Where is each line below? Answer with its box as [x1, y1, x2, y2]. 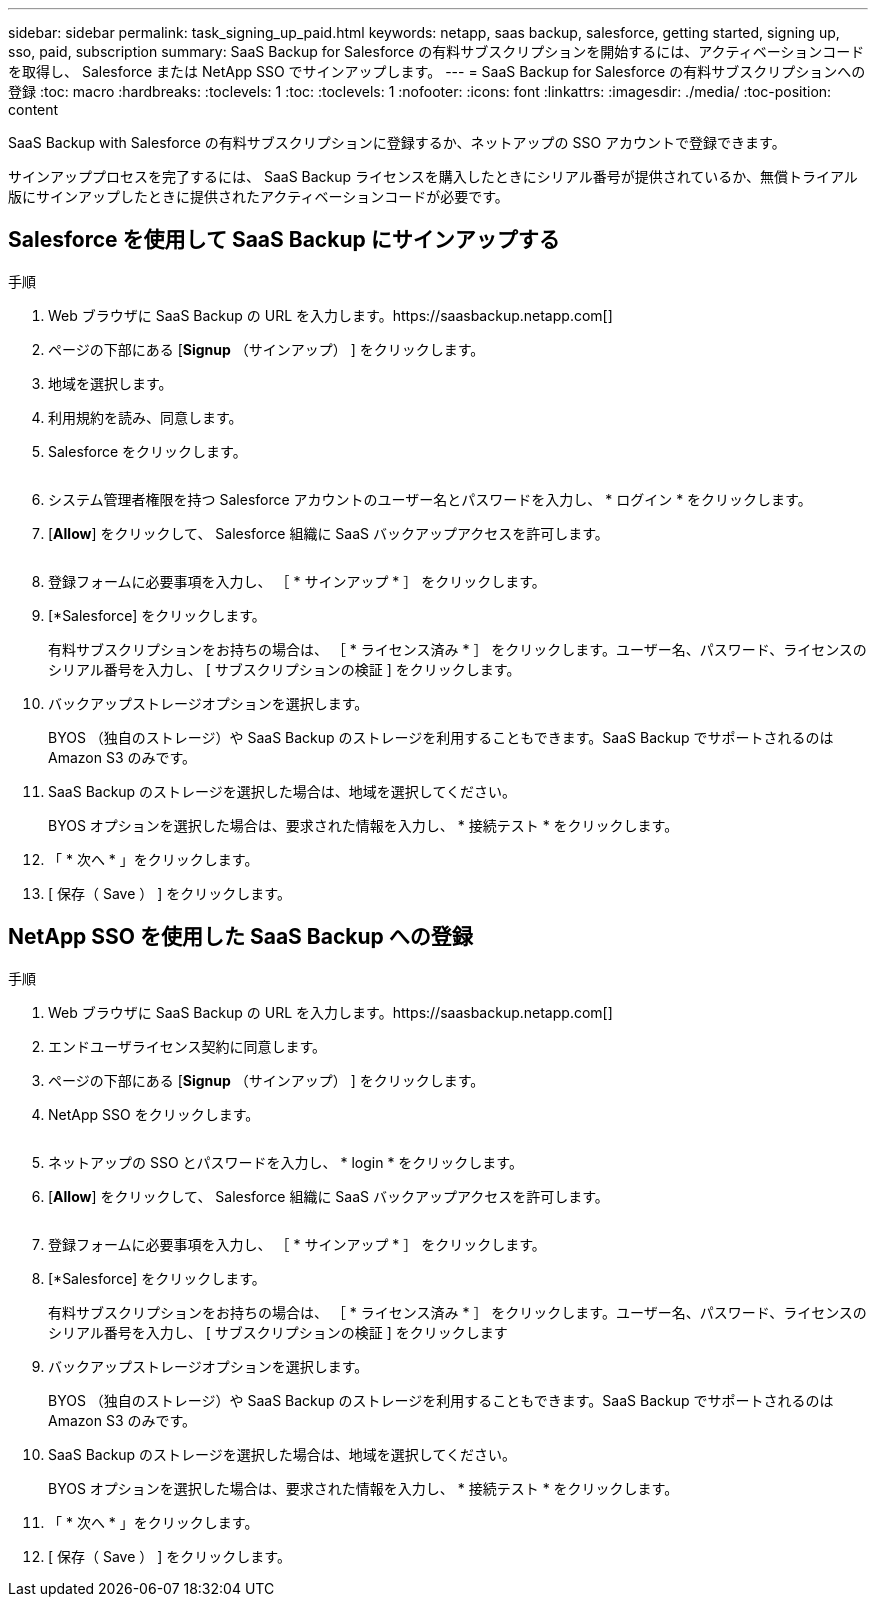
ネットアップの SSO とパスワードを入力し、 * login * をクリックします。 [48, 1153, 523, 1171]
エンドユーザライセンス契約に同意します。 [48, 1037, 327, 1055]
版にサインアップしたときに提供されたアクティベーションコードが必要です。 [8, 188, 509, 205]
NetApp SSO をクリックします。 [48, 1105, 260, 1123]
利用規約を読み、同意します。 [48, 408, 243, 426]
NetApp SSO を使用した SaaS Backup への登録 [8, 924, 473, 950]
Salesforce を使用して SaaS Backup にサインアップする [8, 227, 560, 253]
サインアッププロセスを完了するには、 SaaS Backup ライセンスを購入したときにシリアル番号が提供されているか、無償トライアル [8, 168, 858, 185]
